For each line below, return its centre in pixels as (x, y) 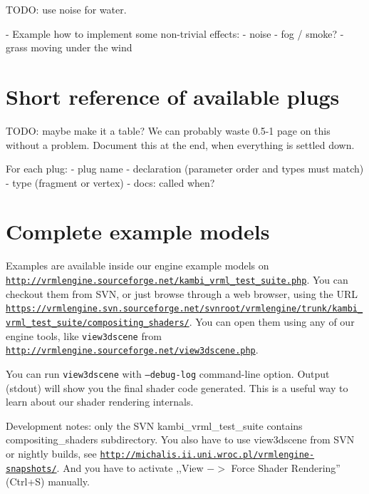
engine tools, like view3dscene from (84, 335)
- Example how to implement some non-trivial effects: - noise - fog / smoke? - (175, 33)
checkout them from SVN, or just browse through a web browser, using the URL (182, 293)
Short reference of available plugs (173, 96)
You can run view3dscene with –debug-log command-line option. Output (168, 373)
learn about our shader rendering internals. (100, 402)
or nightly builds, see (51, 453)
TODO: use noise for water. (66, 9)
